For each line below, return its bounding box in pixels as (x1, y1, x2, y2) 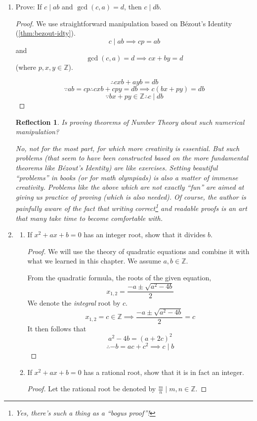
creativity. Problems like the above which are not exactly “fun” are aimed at (15, 182, 244, 192)
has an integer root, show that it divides (84, 229, 206, 240)
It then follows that (27, 323, 86, 333)
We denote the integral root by (27, 298, 121, 308)
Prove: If (15, 1, 42, 11)
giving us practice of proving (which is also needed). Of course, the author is (15, 191, 246, 202)
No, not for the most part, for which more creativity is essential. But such (15, 143, 240, 153)
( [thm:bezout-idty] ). (15, 28, 76, 38)
